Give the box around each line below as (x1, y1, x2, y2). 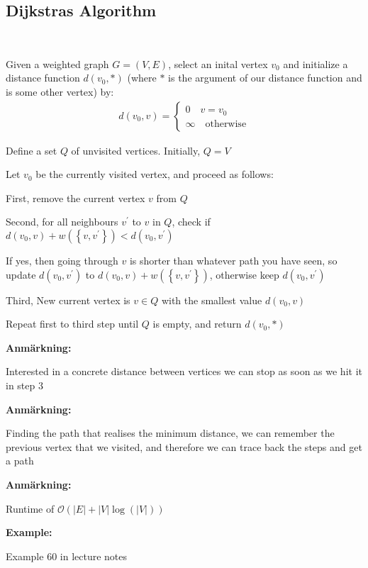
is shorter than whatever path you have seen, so (129, 252, 338, 267)
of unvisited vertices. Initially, (71, 143, 201, 157)
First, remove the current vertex (6, 190, 145, 205)
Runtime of (6, 501, 55, 516)
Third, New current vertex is (6, 292, 130, 307)
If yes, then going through (6, 252, 118, 267)
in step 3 (6, 377, 43, 392)
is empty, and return (152, 316, 242, 331)
